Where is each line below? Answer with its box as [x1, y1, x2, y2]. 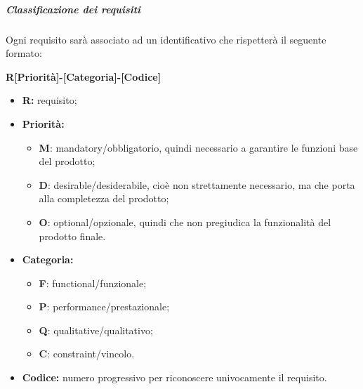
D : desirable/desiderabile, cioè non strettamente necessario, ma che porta [39, 177, 355, 192]
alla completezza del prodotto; [39, 191, 169, 206]
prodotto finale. [39, 228, 106, 243]
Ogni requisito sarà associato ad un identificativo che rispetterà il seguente [6, 32, 326, 46]
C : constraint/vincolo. [39, 346, 135, 361]
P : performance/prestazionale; [39, 299, 170, 314]
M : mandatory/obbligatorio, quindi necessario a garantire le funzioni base [39, 140, 358, 154]
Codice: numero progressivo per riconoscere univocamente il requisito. [22, 370, 327, 385]
